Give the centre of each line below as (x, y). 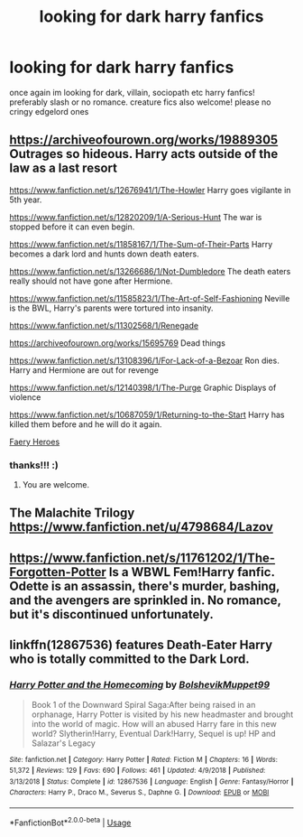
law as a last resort (63, 168)
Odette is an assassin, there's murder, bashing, (145, 586)
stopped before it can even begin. (72, 227)
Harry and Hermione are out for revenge (84, 370)
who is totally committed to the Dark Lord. (129, 660)
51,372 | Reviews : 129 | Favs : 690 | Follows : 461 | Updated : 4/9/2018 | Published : (138, 771)
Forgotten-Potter (58, 572)
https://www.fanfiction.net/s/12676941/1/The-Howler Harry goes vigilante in (150, 190)
